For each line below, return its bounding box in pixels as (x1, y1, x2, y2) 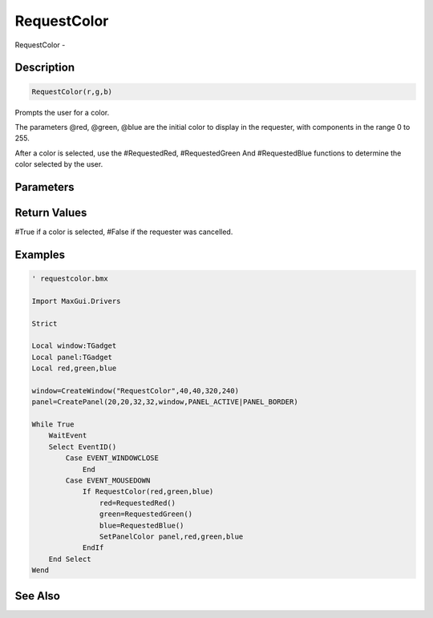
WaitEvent (48, 431, 87, 440)
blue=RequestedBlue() (99, 521, 184, 530)
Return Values (14, 205, 87, 220)
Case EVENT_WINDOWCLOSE (65, 454, 160, 462)
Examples (14, 248, 66, 261)
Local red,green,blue (31, 364, 117, 373)
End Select (48, 554, 91, 563)
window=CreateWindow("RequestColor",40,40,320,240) (31, 386, 240, 395)
